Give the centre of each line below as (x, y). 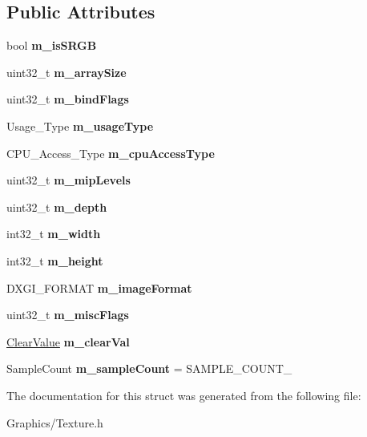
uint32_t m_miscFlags (68, 315)
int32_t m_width (54, 234)
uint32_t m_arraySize (67, 72)
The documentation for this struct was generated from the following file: (184, 395)
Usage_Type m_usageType (80, 125)
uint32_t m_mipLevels (69, 180)
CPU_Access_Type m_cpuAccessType (111, 153)
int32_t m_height (55, 260)
